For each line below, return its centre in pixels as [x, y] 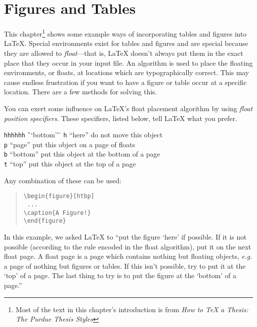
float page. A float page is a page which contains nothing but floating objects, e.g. [128, 256]
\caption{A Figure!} [57, 213]
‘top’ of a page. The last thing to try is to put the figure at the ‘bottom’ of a [120, 275]
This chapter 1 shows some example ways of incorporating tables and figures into [125, 33]
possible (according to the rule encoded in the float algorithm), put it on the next [128, 246]
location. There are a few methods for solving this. [81, 92]
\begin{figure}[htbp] [59, 196]
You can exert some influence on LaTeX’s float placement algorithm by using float [128, 108]
